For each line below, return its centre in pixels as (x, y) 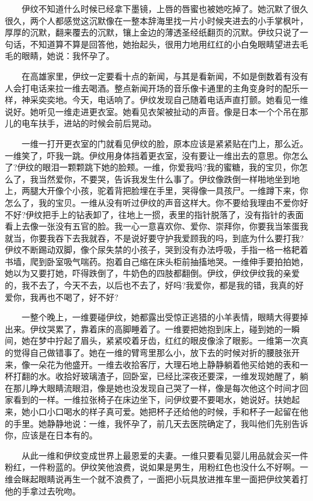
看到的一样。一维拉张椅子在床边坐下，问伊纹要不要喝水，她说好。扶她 (152, 400)
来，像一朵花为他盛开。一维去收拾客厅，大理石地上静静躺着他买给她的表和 (152, 364)
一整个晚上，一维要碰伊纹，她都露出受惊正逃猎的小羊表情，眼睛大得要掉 (165, 317)
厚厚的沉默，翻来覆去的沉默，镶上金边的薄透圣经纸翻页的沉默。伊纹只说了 (152, 32)
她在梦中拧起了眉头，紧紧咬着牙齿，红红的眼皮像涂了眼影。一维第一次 (160, 341)
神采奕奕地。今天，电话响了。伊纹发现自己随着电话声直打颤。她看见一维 (165, 100)
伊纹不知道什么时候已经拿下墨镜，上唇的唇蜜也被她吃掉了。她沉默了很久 (165, 8)
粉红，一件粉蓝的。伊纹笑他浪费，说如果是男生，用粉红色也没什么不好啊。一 (156, 467)
